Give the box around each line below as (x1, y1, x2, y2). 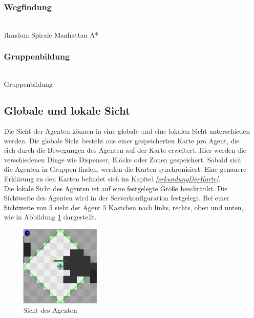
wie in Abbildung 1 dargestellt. (4, 212, 97, 222)
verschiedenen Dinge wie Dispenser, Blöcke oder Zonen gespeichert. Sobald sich (4, 154, 241, 164)
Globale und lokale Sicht (4, 103, 130, 118)
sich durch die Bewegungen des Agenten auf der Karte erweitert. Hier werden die (4, 145, 247, 155)
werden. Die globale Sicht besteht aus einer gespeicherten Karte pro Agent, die (4, 135, 240, 145)
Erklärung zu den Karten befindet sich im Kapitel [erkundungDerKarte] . (4, 173, 221, 183)
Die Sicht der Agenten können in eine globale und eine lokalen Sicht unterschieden (4, 126, 250, 136)
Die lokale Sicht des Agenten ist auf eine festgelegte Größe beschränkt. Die (4, 183, 228, 193)
